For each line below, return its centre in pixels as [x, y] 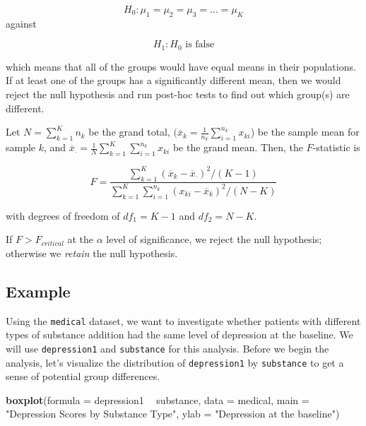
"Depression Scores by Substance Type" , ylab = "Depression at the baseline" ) [173, 414]
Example [38, 291]
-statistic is [336, 147]
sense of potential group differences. [83, 376]
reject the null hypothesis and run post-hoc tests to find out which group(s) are [178, 94]
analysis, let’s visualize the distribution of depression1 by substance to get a [175, 362]
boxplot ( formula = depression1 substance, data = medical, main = [158, 400]
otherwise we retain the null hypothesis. [92, 253]
